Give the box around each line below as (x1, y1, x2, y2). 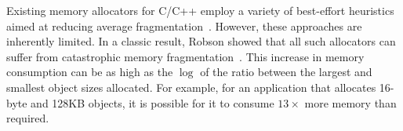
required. (6, 110, 49, 126)
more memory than (304, 94, 397, 111)
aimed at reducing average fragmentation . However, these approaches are (6, 17, 362, 34)
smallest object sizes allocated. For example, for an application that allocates (6, 78, 376, 95)
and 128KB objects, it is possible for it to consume (31, 94, 274, 111)
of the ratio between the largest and (200, 64, 372, 80)
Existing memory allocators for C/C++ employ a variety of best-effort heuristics (6, 2, 394, 18)
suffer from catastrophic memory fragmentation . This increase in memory (6, 48, 365, 64)
